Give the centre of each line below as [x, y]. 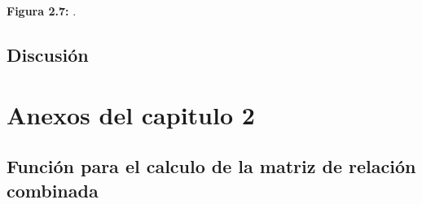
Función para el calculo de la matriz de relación [211, 166]
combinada [53, 190]
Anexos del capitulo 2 [131, 114]
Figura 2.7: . [42, 11]
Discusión [48, 54]
